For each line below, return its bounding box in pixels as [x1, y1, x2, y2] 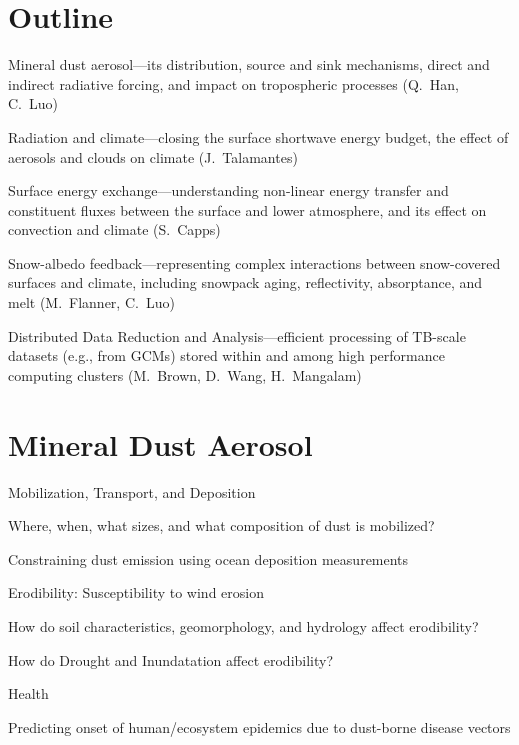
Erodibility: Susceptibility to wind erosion [8, 582, 264, 603]
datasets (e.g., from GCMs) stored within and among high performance [8, 345, 445, 366]
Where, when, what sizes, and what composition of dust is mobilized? [8, 515, 435, 536]
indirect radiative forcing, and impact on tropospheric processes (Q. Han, [8, 73, 459, 94]
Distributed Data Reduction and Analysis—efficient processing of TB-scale [8, 325, 466, 346]
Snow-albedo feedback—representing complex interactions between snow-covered [8, 252, 501, 273]
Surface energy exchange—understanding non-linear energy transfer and [8, 180, 449, 201]
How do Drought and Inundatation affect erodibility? [8, 649, 334, 670]
